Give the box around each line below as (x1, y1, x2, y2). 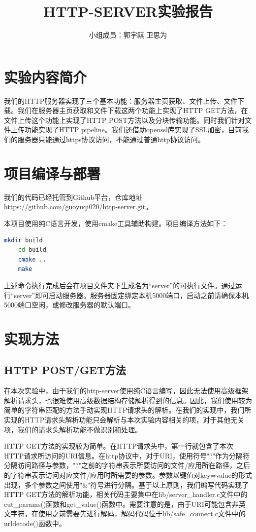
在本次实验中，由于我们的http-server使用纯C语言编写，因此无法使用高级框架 (4, 385, 249, 396)
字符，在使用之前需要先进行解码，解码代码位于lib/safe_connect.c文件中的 (10, 508, 246, 519)
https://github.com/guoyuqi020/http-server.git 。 (4, 201, 153, 212)
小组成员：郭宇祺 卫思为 (89, 30, 167, 40)
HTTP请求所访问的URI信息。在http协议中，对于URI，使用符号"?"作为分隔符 (4, 450, 250, 460)
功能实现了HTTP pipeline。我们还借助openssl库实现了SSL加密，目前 (24, 124, 242, 135)
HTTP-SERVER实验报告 (43, 1, 213, 21)
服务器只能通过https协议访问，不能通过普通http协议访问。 (17, 134, 205, 145)
